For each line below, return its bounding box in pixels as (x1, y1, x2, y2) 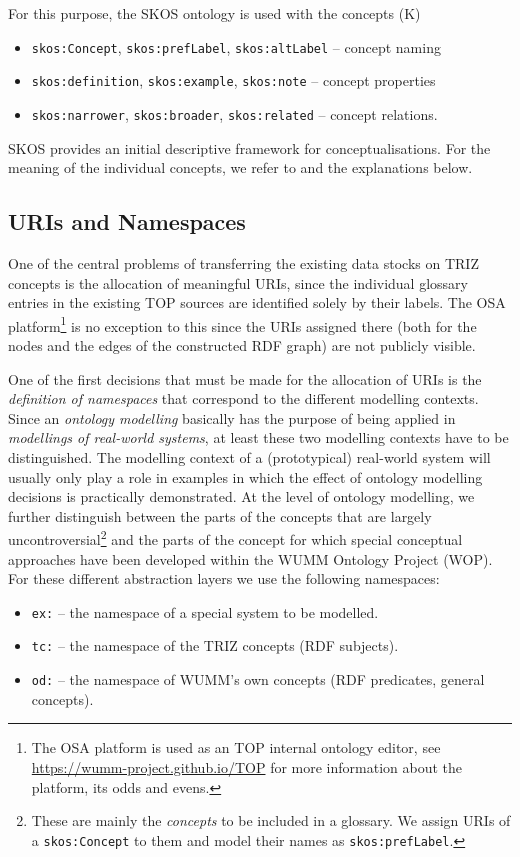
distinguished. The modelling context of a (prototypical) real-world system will (8, 446, 491, 467)
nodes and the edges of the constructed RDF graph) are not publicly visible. (8, 334, 476, 355)
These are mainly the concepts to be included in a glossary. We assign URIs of (31, 810, 511, 831)
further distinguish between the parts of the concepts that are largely (8, 505, 432, 526)
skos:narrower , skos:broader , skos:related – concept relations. (31, 103, 438, 124)
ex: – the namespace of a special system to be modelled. (31, 601, 379, 622)
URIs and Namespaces (8, 206, 246, 237)
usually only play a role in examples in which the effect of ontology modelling (8, 466, 483, 487)
